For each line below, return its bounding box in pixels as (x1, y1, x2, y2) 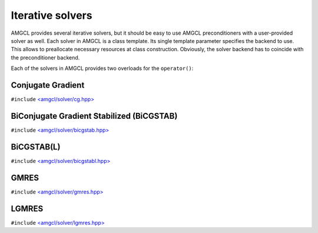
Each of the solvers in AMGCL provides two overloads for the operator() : (11, 65, 194, 72)
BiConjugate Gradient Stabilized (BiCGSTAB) (11, 111, 178, 121)
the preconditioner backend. (11, 54, 80, 61)
